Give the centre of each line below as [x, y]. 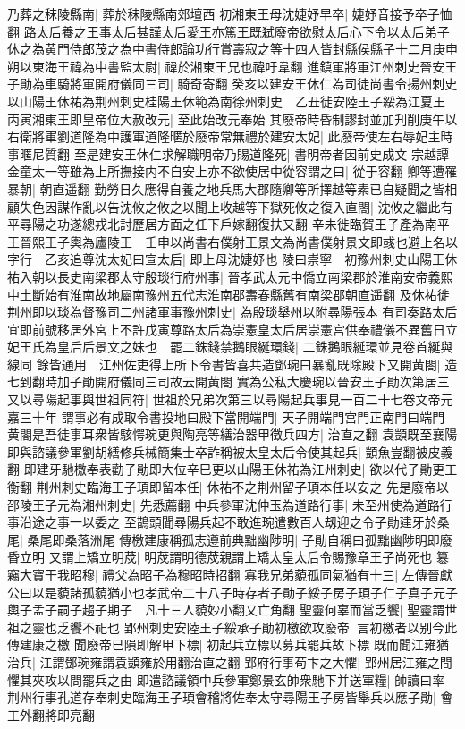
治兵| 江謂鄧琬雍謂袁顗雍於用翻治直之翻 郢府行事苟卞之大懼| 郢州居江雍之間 [230, 661]
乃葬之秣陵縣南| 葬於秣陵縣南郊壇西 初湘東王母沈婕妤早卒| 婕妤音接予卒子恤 [230, 13]
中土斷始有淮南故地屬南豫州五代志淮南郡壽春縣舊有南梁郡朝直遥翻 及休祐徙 [228, 294]
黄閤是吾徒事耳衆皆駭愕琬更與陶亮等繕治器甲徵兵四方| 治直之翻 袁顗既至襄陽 [232, 434]
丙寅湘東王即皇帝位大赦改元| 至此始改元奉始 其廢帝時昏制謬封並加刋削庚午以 [232, 119]
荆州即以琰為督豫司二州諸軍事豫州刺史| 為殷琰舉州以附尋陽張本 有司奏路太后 [232, 312]
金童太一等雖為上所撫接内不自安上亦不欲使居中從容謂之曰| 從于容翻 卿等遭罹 [232, 171]
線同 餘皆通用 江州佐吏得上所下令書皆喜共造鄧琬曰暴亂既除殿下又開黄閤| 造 [232, 364]
